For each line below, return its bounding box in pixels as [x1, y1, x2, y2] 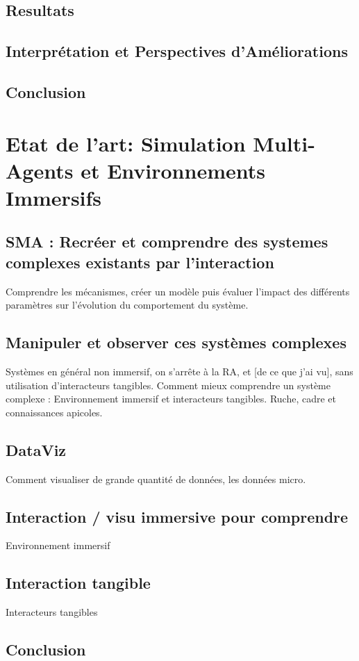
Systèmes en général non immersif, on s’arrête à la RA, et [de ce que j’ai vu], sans [6, 364, 353, 379]
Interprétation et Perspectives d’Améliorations [6, 40, 348, 62]
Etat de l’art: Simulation [6, 129, 246, 157]
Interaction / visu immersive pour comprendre [6, 505, 349, 527]
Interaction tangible [6, 572, 151, 594]
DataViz [6, 439, 67, 460]
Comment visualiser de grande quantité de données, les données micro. [6, 471, 306, 486]
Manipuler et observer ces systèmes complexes [6, 332, 347, 353]
